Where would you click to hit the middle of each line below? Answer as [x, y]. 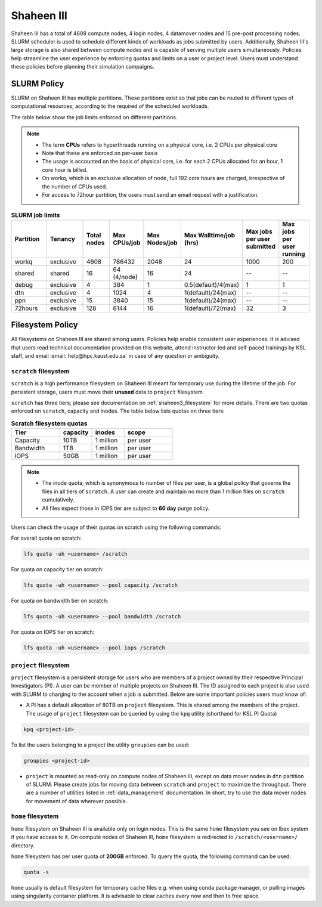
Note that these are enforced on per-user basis [100, 153]
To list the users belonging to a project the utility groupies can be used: [100, 745]
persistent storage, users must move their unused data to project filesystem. [108, 392]
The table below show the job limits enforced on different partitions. [94, 117]
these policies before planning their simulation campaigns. [83, 67]
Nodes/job [162, 243]
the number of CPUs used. [75, 186]
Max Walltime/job [210, 235]
